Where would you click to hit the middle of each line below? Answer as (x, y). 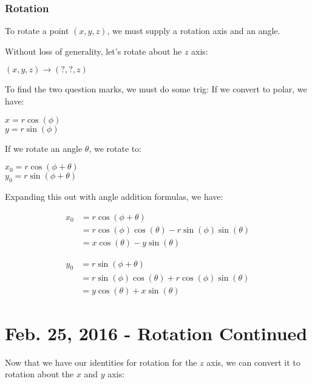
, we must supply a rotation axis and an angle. (194, 31)
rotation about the (39, 374)
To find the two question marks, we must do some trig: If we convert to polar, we (156, 89)
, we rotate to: (115, 148)
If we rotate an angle (44, 148)
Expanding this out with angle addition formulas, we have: (114, 196)
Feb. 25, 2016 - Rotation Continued (156, 333)
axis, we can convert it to (253, 362)
